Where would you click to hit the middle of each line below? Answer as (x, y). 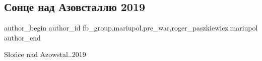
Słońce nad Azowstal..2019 (45, 54)
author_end (22, 37)
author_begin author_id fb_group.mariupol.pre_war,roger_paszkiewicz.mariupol (131, 28)
